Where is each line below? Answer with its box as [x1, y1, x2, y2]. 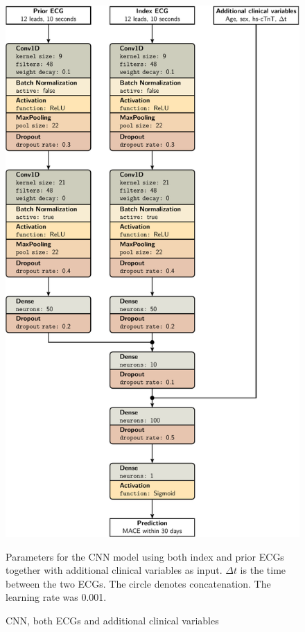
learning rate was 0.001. [6, 590, 107, 604]
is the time [240, 563, 286, 577]
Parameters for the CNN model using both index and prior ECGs [6, 549, 284, 563]
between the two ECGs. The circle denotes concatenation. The [6, 576, 271, 590]
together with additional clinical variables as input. [6, 563, 223, 577]
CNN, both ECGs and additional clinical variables [6, 613, 219, 628]
